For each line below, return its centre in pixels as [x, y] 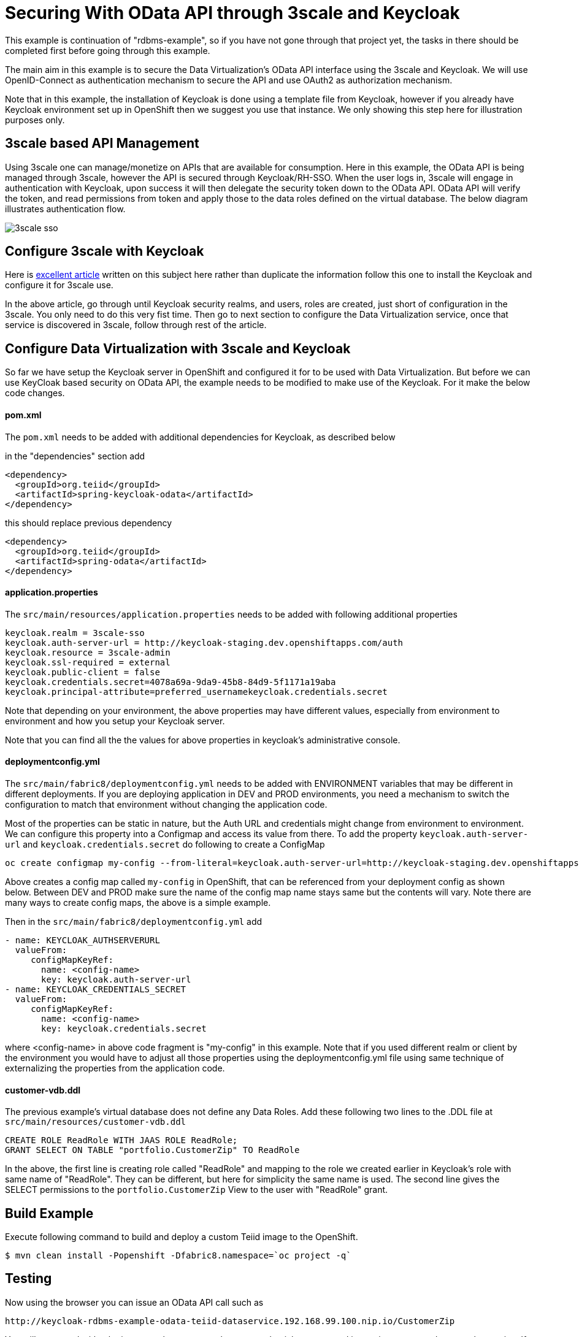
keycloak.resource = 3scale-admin [88, 652]
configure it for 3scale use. [59, 285]
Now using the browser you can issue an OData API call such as [134, 1302]
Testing [29, 1279]
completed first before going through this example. [108, 50]
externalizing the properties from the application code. [115, 1068]
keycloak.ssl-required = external [88, 662]
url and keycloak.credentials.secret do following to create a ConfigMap [165, 844]
